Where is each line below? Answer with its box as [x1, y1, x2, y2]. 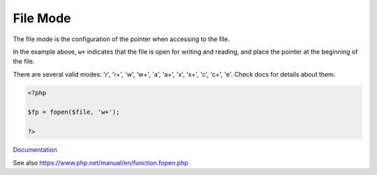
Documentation [13, 146, 57, 154]
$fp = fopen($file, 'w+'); [27, 108, 120, 116]
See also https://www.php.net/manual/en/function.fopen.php [13, 158, 188, 167]
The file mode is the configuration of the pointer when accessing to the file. [13, 35, 230, 43]
